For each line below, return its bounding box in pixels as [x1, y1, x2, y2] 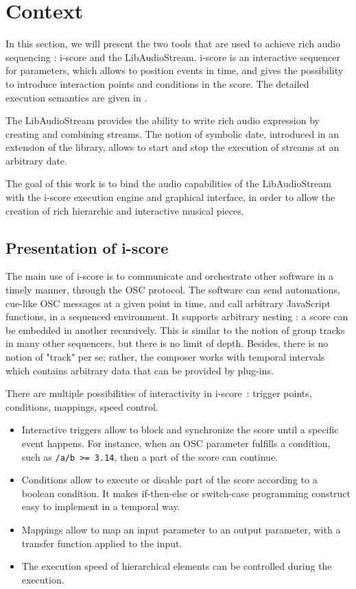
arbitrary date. [5, 153, 67, 167]
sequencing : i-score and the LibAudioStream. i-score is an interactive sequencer [5, 49, 341, 64]
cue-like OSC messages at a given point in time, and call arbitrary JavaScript [5, 296, 331, 310]
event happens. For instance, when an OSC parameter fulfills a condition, [21, 435, 331, 450]
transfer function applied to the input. [21, 536, 182, 550]
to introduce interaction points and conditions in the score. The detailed [5, 76, 309, 91]
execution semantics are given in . [5, 90, 147, 104]
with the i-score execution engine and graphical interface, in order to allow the [5, 190, 335, 204]
